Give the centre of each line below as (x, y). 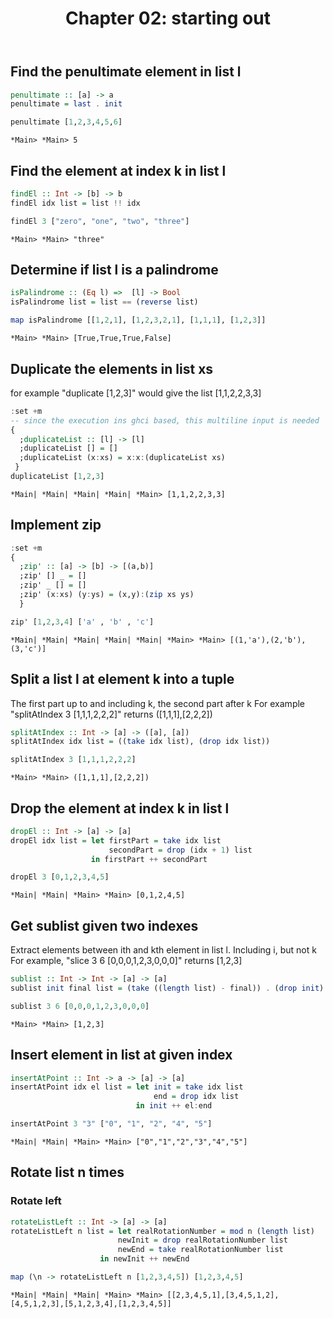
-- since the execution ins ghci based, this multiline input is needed (165, 420)
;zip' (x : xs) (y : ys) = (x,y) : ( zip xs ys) (107, 595)
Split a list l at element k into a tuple (122, 679)
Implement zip (56, 525)
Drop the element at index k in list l (120, 808)
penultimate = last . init (66, 104)
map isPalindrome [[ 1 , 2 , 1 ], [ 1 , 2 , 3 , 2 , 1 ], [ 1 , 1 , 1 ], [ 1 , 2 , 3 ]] (138, 320)
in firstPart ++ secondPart (149, 859)
